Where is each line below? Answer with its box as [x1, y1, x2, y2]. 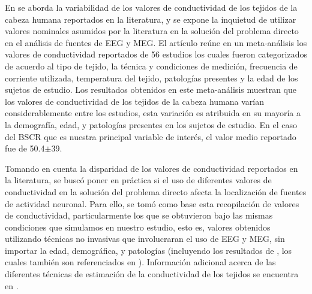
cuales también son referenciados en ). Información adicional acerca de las [5, 256, 276, 268]
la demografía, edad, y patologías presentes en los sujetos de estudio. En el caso [5, 118, 297, 131]
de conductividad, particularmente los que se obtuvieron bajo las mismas [5, 209, 273, 222]
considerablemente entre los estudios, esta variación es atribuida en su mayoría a [5, 107, 301, 119]
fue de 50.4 [5, 142, 45, 154]
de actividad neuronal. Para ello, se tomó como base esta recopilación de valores [5, 197, 299, 210]
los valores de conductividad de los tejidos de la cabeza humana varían [5, 95, 265, 107]
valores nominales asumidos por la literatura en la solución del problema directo [5, 25, 299, 37]
